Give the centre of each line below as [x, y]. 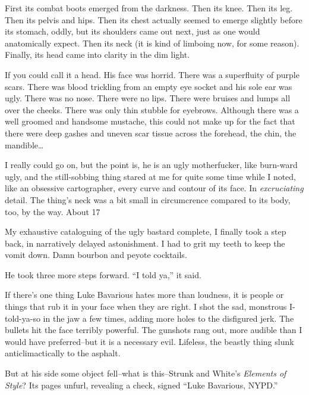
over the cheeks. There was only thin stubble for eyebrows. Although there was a [152, 109]
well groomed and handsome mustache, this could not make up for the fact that [150, 121]
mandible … [24, 144]
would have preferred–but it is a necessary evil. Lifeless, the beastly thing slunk [149, 341]
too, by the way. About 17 [53, 211]
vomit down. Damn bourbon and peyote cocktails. [96, 255]
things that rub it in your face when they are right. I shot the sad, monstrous [146, 307]
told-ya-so [23, 318]
